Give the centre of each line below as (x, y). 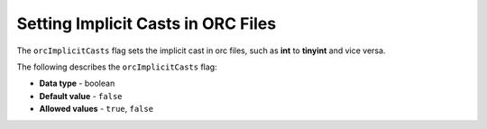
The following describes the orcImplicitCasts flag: (117, 67)
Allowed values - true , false (96, 109)
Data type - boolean (77, 83)
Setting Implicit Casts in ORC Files (147, 23)
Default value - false (81, 96)
